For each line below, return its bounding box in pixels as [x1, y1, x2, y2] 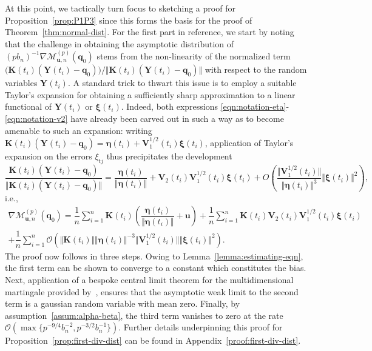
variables [5, 76, 38, 89]
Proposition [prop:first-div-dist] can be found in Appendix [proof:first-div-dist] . [5, 334, 301, 347]
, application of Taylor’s [205, 136, 294, 149]
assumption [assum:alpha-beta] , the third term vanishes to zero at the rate [5, 309, 283, 321]
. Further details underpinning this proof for [118, 321, 283, 333]
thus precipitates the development [106, 149, 232, 162]
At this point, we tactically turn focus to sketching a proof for [5, 2, 235, 14]
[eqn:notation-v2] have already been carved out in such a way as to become [5, 112, 284, 124]
